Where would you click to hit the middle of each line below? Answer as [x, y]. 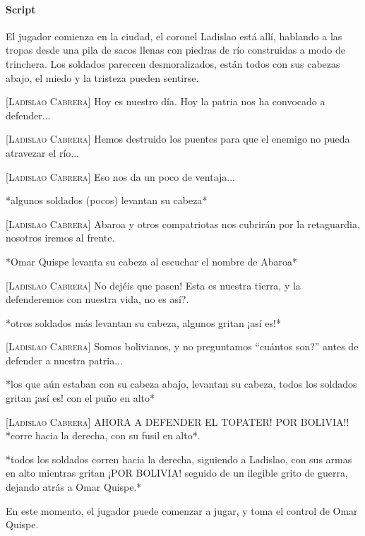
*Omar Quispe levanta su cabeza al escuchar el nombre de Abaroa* [151, 261]
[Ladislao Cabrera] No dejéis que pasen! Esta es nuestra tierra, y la [153, 285]
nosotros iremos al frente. [60, 238]
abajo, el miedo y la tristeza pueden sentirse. [102, 77]
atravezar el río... [42, 152]
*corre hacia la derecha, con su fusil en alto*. [103, 435]
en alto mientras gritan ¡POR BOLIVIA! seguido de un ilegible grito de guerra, [177, 473]
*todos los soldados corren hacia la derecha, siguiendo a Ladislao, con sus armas [179, 459]
